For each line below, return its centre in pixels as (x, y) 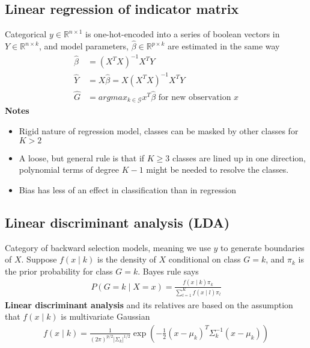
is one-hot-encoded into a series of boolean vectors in (183, 34)
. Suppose (39, 259)
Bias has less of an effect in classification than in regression (128, 189)
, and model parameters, (84, 46)
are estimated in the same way (224, 46)
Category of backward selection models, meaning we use (108, 247)
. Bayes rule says (168, 271)
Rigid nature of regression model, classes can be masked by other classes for (159, 130)
